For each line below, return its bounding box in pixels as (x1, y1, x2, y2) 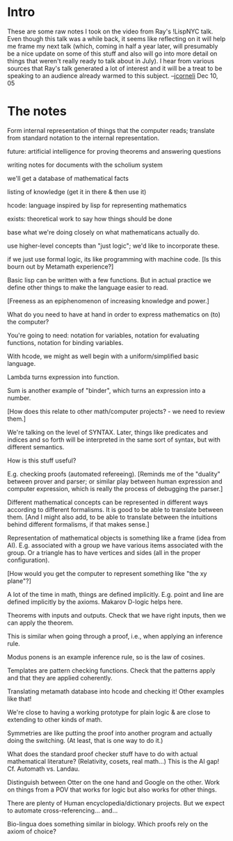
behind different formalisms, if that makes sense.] (7, 520, 150, 529)
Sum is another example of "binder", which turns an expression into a (7, 386, 206, 394)
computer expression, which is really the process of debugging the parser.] (7, 484, 223, 492)
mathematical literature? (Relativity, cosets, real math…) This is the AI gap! (7, 757, 220, 765)
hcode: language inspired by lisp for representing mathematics (7, 201, 187, 209)
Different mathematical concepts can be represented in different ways (7, 498, 209, 506)
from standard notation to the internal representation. (7, 134, 160, 142)
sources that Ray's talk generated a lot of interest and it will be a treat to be (7, 64, 223, 72)
